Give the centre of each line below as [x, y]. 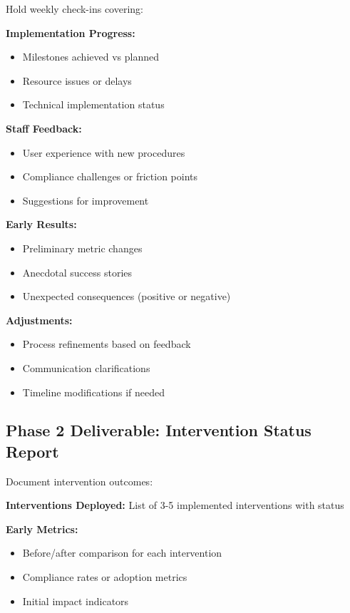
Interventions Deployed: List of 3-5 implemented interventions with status [175, 505]
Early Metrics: [42, 529]
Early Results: [41, 224]
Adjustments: [39, 320]
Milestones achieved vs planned [91, 57]
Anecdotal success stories [77, 272]
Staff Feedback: [44, 128]
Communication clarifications [86, 367]
